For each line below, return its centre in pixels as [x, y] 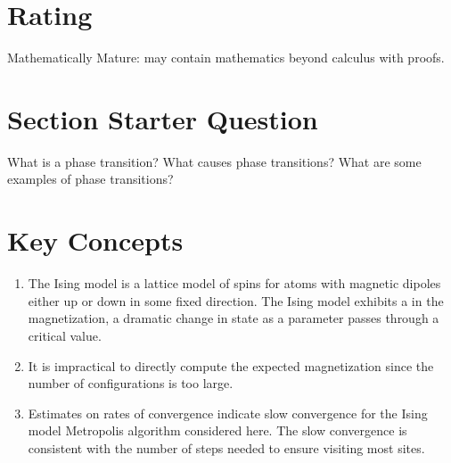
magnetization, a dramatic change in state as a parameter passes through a [234, 318]
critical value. [65, 335]
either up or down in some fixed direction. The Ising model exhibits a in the [236, 300]
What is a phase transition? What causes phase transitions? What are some [214, 161]
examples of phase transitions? [90, 179]
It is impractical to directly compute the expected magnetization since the [231, 365]
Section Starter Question [163, 118]
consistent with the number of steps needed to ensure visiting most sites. [226, 447]
